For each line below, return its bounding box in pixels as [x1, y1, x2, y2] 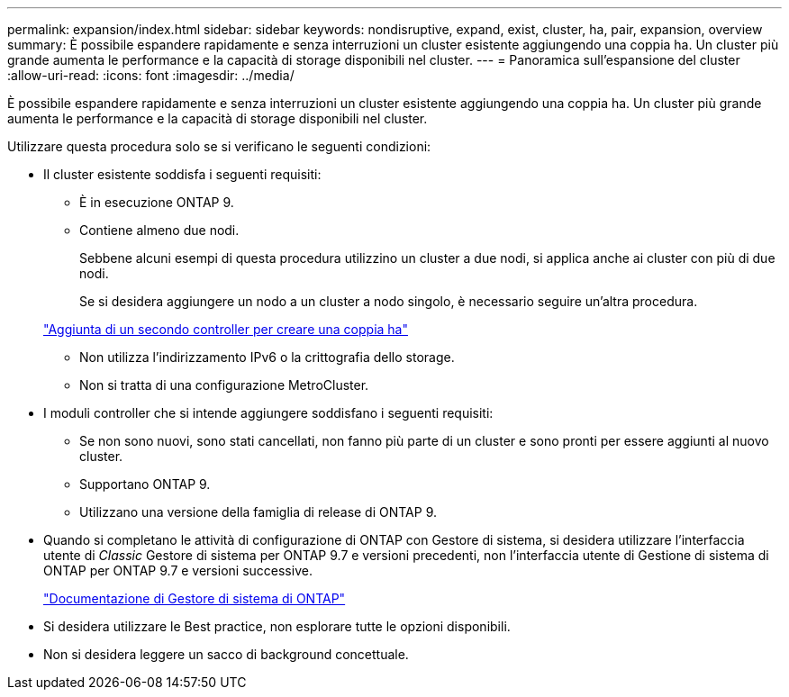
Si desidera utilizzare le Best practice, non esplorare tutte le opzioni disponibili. [43, 619, 511, 634]
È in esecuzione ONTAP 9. [79, 195, 234, 210]
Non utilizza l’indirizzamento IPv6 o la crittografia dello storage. [79, 349, 455, 365]
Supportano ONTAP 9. [79, 476, 211, 492]
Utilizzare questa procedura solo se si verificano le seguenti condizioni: [7, 139, 431, 154]
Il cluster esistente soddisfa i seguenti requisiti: [43, 167, 322, 182]
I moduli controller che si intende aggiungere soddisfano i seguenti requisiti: [43, 405, 494, 421]
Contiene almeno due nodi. [79, 222, 240, 238]
